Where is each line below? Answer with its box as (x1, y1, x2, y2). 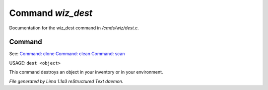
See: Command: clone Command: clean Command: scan (9, 51, 125, 57)
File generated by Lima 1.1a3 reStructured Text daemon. (9, 78, 124, 84)
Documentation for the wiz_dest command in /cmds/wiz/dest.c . (9, 25, 139, 31)
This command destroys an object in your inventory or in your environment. (9, 69, 163, 75)
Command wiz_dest (9, 7, 93, 18)
